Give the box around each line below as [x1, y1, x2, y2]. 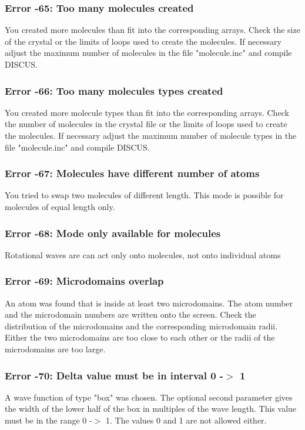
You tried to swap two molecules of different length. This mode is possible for [5, 189, 284, 201]
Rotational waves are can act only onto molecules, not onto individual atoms [5, 248, 281, 261]
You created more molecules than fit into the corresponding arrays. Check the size [5, 24, 300, 36]
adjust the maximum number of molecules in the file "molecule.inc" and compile [5, 46, 292, 59]
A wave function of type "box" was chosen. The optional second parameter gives [5, 391, 293, 403]
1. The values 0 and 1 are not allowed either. [105, 414, 267, 426]
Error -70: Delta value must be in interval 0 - [5, 368, 224, 382]
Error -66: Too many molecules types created [5, 83, 223, 98]
